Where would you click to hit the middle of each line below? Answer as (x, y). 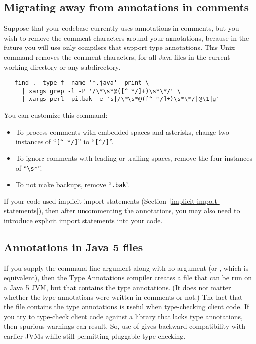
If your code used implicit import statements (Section (85, 201)
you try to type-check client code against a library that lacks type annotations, (123, 316)
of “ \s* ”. (29, 168)
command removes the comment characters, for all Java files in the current (117, 57)
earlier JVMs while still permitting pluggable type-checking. (95, 336)
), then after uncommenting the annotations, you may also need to (139, 211)
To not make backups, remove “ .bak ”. (73, 184)
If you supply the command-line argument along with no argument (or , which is (126, 268)
